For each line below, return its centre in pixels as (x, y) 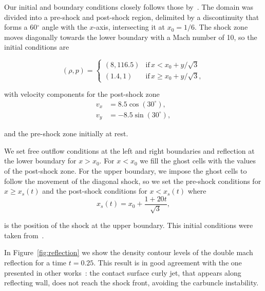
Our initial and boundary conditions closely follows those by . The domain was (129, 7)
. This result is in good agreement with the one (168, 262)
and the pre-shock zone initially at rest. (66, 133)
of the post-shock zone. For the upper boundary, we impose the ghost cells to (126, 170)
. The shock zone (221, 27)
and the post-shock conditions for (95, 191)
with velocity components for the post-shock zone (82, 94)
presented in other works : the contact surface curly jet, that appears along (123, 272)
